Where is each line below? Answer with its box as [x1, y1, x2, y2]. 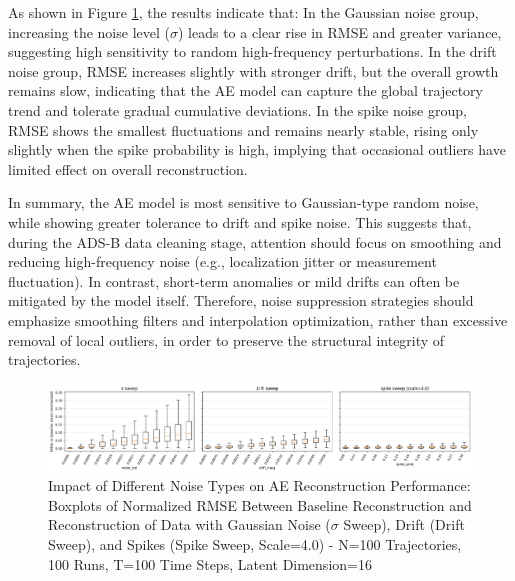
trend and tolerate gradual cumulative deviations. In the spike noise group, [8, 99, 467, 120]
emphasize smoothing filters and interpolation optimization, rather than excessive [8, 309, 508, 330]
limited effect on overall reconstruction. [8, 158, 248, 179]
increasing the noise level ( [8, 21, 170, 42]
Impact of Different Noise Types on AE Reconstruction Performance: [48, 475, 471, 496]
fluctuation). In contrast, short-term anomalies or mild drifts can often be [8, 270, 460, 291]
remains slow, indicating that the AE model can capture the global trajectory [8, 80, 483, 101]
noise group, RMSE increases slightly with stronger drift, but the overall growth [8, 60, 499, 81]
